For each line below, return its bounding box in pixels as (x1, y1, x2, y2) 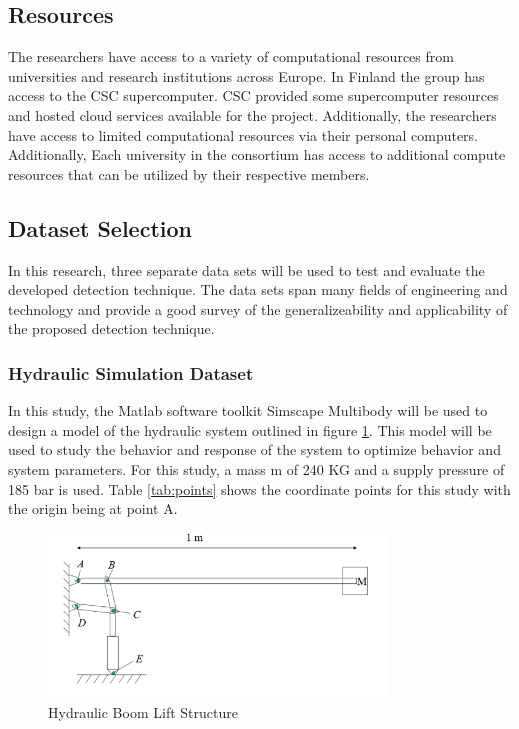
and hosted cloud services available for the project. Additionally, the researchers (8, 104, 497, 125)
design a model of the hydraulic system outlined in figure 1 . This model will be (8, 419, 492, 440)
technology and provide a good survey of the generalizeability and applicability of (8, 298, 508, 319)
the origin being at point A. (8, 498, 178, 519)
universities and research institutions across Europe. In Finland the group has (8, 65, 485, 86)
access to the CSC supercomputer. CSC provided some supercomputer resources (8, 85, 499, 106)
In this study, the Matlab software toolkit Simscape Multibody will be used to (8, 400, 488, 421)
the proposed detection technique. (8, 318, 215, 339)
